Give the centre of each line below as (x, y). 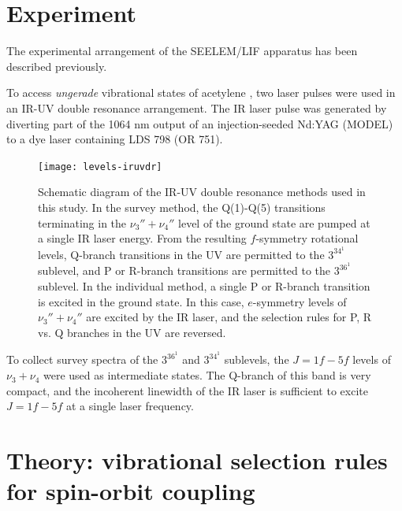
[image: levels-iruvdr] (100, 167)
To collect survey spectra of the (82, 359)
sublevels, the (257, 359)
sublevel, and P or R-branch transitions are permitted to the (184, 270)
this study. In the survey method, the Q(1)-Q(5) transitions (182, 207)
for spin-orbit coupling (131, 491)
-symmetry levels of (300, 301)
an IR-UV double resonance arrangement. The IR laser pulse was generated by (197, 107)
